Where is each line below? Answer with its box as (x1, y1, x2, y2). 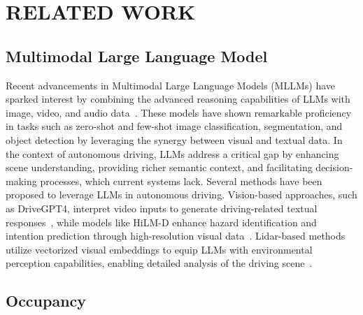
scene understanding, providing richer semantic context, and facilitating (6, 160, 313, 175)
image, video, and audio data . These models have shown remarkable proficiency (6, 105, 352, 119)
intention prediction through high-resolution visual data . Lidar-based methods (6, 228, 346, 243)
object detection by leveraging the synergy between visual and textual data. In (6, 132, 343, 147)
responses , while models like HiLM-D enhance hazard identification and (6, 214, 317, 229)
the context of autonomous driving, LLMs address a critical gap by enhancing (6, 146, 339, 161)
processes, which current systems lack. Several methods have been (40, 173, 322, 188)
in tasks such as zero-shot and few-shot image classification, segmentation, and (6, 119, 343, 133)
